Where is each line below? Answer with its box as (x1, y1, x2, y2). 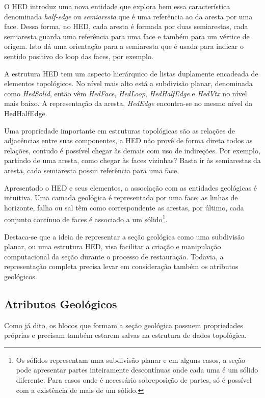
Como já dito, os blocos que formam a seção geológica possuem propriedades (4, 320, 244, 330)
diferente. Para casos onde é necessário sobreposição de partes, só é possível (16, 375, 252, 385)
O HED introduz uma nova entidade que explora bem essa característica (4, 1, 230, 11)
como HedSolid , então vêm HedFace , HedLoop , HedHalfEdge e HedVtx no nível (4, 88, 247, 98)
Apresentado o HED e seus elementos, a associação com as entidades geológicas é (4, 182, 257, 193)
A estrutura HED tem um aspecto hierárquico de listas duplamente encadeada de (4, 68, 258, 78)
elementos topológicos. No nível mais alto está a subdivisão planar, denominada (4, 78, 253, 89)
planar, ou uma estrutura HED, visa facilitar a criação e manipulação (4, 241, 221, 252)
